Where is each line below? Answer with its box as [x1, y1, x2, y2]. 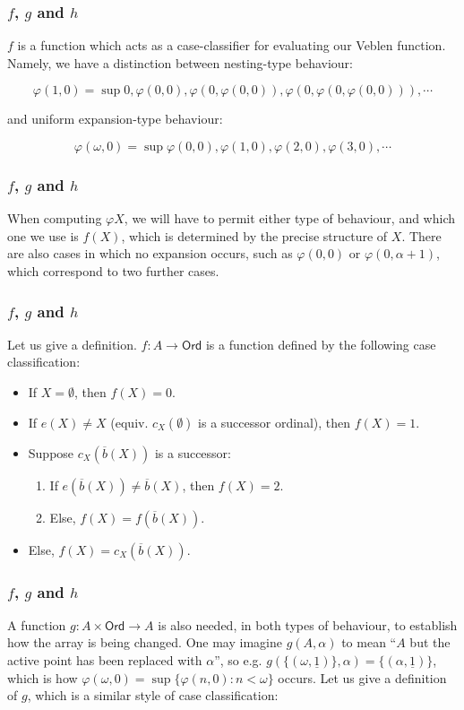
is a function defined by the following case [205, 334, 436, 353]
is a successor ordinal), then [198, 412, 351, 431]
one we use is [7, 226, 79, 245]
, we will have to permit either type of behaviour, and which [124, 209, 456, 228]
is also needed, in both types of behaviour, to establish [158, 615, 458, 634]
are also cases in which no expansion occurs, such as [7, 244, 293, 263]
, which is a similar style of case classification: [27, 686, 279, 705]
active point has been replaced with [7, 651, 202, 669]
